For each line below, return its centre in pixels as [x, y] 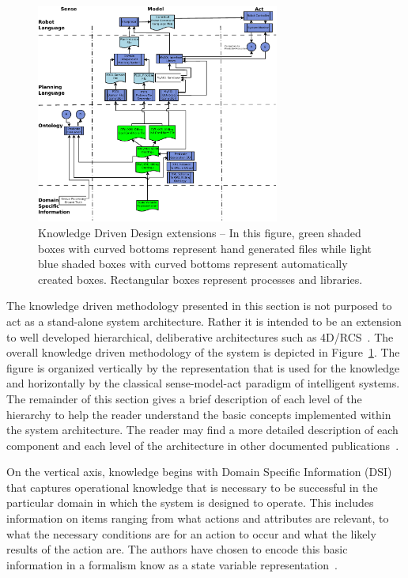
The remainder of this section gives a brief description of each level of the [184, 398]
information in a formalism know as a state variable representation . [172, 564]
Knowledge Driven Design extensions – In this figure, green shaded [200, 232]
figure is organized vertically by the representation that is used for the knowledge [203, 367]
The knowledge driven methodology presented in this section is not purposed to [199, 306]
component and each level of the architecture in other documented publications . [203, 445]
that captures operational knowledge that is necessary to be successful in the [192, 487]
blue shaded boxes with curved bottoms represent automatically [193, 264]
